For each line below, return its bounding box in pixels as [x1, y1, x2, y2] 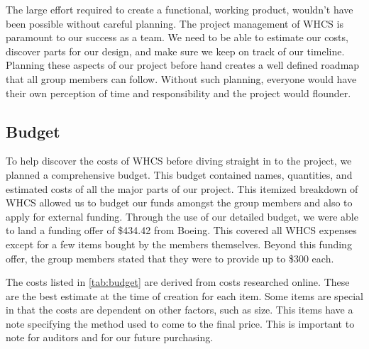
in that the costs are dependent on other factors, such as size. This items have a [6, 302, 353, 317]
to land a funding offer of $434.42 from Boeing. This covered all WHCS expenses [6, 223, 357, 238]
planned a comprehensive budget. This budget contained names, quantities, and [6, 167, 353, 182]
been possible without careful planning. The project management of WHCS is [6, 16, 343, 31]
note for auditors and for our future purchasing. [6, 330, 214, 345]
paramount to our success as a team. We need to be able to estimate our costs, [6, 30, 348, 45]
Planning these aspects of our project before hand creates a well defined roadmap [6, 57, 360, 72]
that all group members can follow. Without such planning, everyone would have [6, 71, 357, 86]
